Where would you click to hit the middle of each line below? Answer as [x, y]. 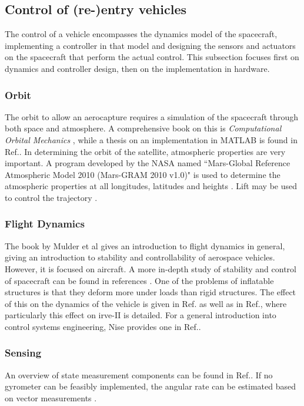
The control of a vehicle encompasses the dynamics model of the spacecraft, [141, 34]
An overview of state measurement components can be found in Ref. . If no [139, 374]
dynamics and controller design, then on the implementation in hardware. [137, 68]
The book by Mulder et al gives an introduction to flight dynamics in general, [145, 245]
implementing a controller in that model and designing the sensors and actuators [150, 45]
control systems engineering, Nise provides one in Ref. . [103, 326]
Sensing [23, 353]
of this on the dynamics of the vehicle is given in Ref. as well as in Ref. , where [146, 303]
